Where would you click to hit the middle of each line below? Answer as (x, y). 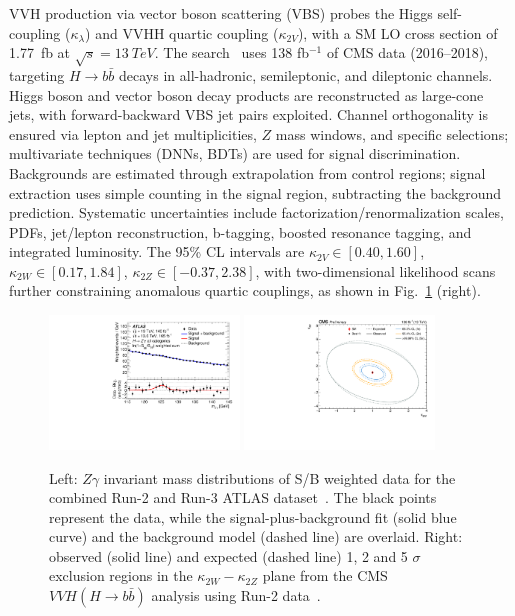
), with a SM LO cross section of (397, 32)
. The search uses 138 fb (231, 52)
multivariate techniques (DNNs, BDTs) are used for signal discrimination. (235, 153)
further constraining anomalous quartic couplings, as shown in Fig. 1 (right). (245, 290)
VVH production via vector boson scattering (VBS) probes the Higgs (221, 13)
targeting (37, 74)
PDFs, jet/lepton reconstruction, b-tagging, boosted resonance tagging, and (240, 231)
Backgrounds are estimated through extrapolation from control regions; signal (247, 172)
